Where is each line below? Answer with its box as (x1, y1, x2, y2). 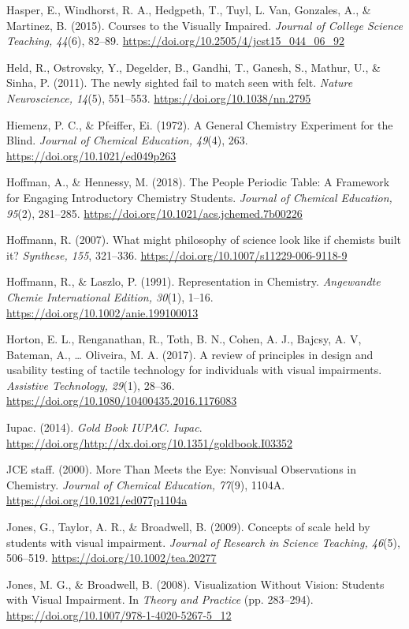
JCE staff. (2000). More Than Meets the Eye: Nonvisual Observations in (6, 461, 356, 477)
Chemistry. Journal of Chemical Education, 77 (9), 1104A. (6, 476, 285, 492)
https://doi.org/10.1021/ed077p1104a (6, 492, 188, 508)
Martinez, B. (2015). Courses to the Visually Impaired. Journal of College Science (6, 17, 403, 33)
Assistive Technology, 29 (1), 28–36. (6, 376, 175, 393)
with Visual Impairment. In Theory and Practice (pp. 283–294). (6, 591, 314, 608)
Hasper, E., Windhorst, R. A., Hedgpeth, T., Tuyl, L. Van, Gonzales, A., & (6, 2, 371, 17)
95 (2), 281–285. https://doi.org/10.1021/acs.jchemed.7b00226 (6, 204, 303, 221)
